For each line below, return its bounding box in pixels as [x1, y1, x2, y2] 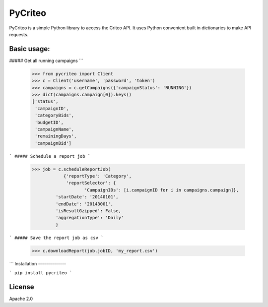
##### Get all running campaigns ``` [9, 58, 84, 63]
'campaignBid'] [35, 140, 72, 146]
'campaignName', [35, 126, 74, 132]
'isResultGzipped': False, [55, 208, 122, 214]
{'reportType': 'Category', [63, 174, 132, 179]
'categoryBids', [35, 113, 74, 119]
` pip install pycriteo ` [9, 270, 72, 276]
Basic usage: [9, 45, 50, 53]
